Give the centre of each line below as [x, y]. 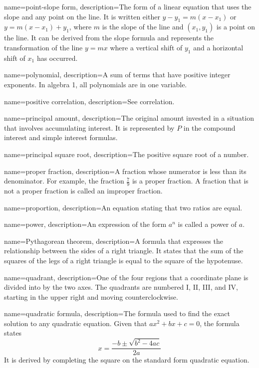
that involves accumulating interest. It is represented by [89, 127]
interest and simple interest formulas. [61, 137]
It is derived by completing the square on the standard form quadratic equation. [127, 360]
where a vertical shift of [146, 47]
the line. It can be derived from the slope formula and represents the [109, 38]
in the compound [209, 127]
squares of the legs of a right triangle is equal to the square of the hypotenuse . [124, 260]
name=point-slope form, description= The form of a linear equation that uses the [128, 6]
